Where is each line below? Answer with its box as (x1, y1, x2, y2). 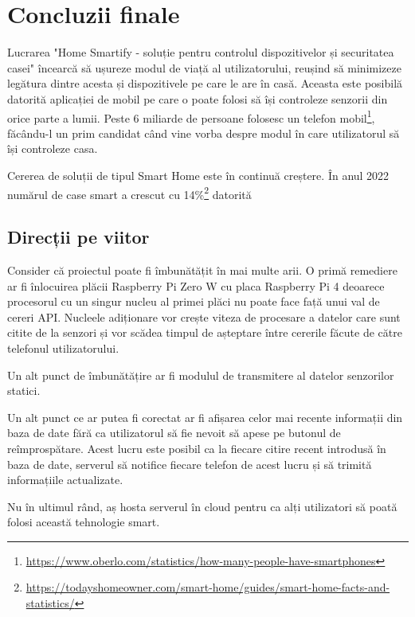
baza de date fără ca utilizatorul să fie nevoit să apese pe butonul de (7, 424, 341, 441)
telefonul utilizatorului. (7, 339, 119, 356)
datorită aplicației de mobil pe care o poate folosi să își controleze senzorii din (7, 90, 388, 107)
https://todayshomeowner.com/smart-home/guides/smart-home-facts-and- (25, 579, 390, 596)
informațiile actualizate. (7, 471, 123, 488)
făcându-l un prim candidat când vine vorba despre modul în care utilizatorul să (7, 124, 400, 141)
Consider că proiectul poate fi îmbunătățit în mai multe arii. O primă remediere (7, 261, 397, 278)
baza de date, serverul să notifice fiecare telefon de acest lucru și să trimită (7, 455, 372, 472)
